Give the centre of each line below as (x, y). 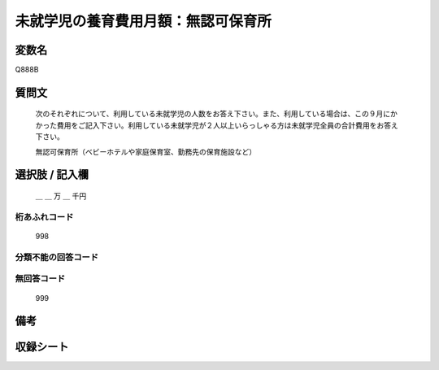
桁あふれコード (44, 217)
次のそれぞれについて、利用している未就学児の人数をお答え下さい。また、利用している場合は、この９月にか (217, 114)
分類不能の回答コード (57, 257)
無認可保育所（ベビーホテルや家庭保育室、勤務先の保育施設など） (146, 151)
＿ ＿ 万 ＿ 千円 (61, 196)
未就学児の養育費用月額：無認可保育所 (143, 21)
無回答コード (40, 279)
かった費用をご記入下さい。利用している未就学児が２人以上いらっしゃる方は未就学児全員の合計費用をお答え (217, 125)
